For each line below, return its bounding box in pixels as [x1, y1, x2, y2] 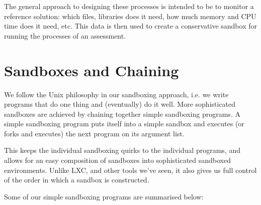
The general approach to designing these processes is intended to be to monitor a [4, 1, 254, 11]
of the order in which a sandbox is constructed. [4, 174, 149, 185]
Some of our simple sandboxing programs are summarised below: [4, 191, 204, 201]
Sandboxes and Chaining [4, 60, 179, 80]
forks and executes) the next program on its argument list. [4, 128, 185, 138]
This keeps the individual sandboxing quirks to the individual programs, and [4, 145, 240, 155]
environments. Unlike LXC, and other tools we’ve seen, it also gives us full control [4, 164, 257, 175]
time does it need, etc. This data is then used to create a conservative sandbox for [4, 21, 257, 31]
